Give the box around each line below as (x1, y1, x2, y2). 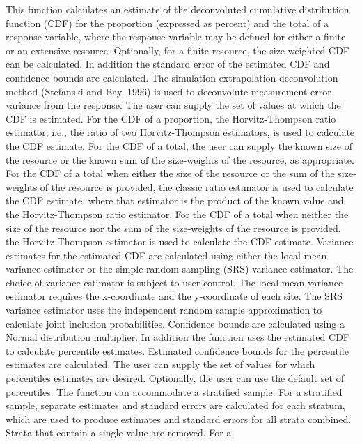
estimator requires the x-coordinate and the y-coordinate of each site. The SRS (6, 289, 343, 303)
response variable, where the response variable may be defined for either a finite (6, 29, 346, 44)
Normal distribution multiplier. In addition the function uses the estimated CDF (6, 330, 349, 344)
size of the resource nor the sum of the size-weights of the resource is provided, (6, 220, 341, 235)
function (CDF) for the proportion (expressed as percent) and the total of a (6, 15, 329, 30)
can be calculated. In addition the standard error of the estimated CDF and (6, 56, 330, 71)
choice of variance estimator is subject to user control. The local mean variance (6, 275, 343, 289)
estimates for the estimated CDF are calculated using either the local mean (6, 247, 327, 262)
